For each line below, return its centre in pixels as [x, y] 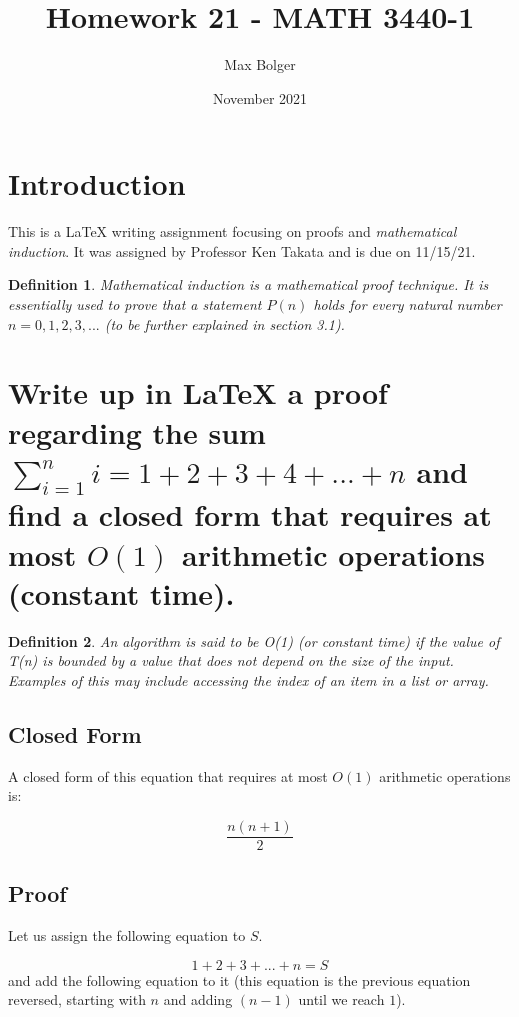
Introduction [97, 183]
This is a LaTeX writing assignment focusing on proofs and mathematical [232, 231]
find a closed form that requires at [250, 514]
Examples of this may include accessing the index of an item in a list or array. [248, 679]
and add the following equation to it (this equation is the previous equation [239, 979]
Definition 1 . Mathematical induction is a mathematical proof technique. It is [248, 284]
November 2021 [260, 97]
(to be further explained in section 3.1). [224, 323]
